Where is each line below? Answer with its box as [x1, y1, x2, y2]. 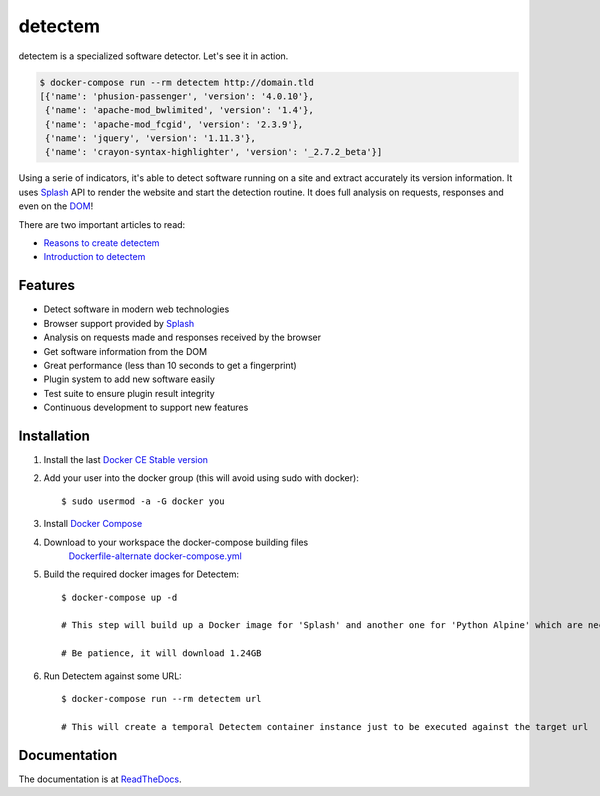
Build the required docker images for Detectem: [43, 568, 240, 580]
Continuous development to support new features [43, 401, 249, 414]
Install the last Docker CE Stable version [43, 453, 209, 465]
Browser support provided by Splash [43, 317, 195, 329]
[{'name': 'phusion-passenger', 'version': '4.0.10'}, [39, 90, 314, 102]
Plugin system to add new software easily [43, 373, 215, 385]
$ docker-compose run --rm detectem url [61, 693, 262, 705]
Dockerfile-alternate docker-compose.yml [68, 550, 242, 562]
